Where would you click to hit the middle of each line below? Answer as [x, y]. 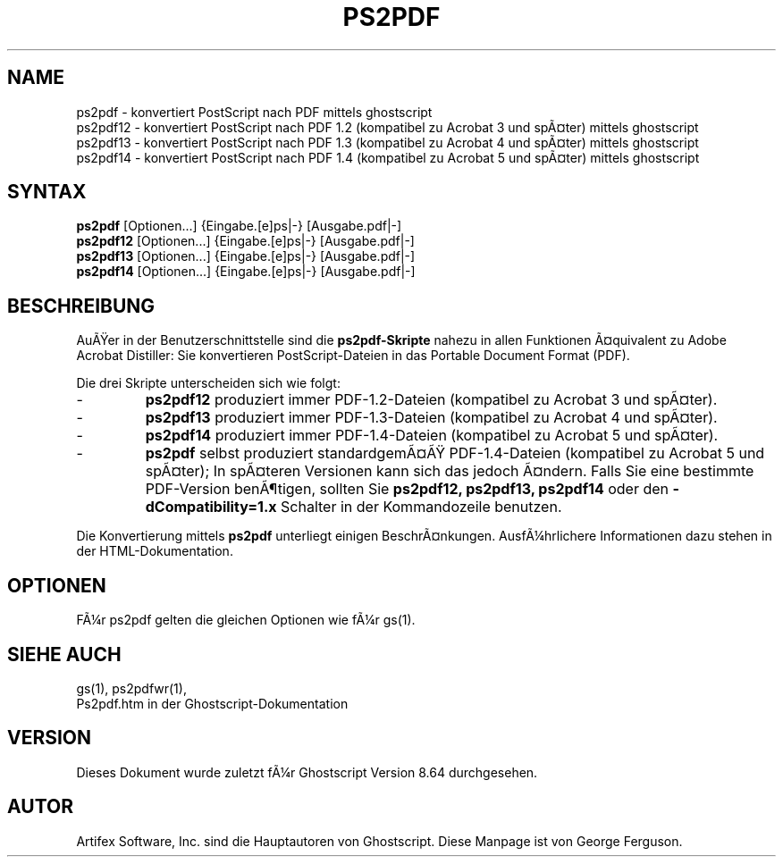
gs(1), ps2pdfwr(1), [131, 688]
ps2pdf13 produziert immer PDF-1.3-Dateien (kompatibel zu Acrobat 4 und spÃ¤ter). [431, 418]
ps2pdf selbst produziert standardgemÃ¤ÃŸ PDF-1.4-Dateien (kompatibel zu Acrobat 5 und [455, 453]
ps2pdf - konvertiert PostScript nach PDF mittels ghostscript [254, 112]
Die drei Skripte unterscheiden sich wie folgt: [208, 383]
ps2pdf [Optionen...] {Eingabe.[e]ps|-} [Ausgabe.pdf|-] [239, 226]
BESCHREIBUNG [81, 306]
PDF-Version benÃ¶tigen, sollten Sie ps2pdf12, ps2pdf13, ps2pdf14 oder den [407, 489]
